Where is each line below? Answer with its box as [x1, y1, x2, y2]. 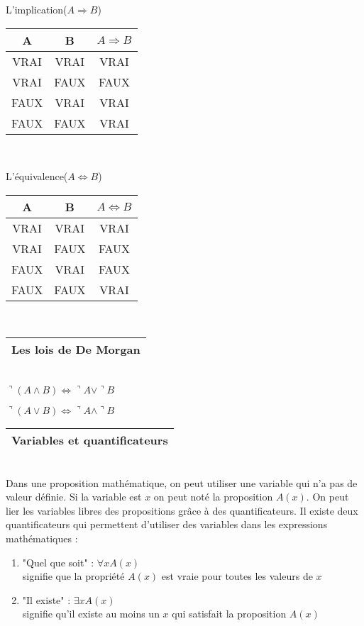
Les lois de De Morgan [11, 341, 140, 358]
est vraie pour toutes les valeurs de [161, 569, 313, 583]
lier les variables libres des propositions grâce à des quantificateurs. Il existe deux [6, 503, 358, 518]
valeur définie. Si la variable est [6, 489, 142, 504]
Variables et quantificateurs [11, 431, 168, 448]
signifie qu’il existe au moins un [22, 606, 160, 621]
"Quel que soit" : [22, 554, 94, 569]
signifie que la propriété [22, 569, 125, 583]
